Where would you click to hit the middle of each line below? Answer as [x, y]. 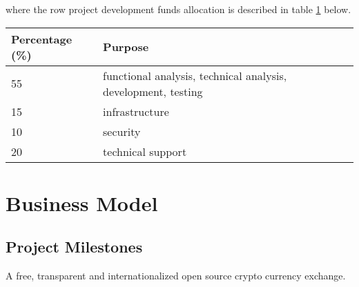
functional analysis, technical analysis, [195, 75]
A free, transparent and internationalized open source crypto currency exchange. [176, 276]
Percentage [42, 39]
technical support [145, 151]
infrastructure [136, 111]
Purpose [126, 47]
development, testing [153, 91]
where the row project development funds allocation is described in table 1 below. [178, 9]
